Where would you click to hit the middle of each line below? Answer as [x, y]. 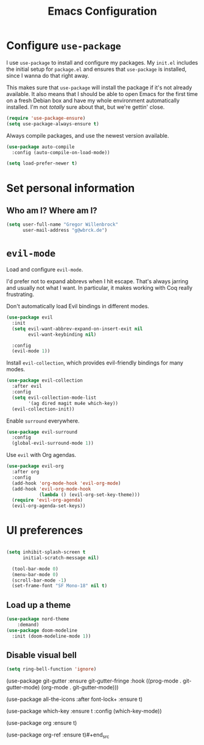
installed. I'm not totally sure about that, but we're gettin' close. [86, 107]
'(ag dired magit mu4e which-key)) [73, 403]
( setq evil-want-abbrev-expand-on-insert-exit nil [77, 328]
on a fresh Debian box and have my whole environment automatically [93, 100]
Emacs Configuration [102, 11]
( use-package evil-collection [45, 380]
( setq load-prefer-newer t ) [42, 163]
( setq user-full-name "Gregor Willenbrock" [62, 224]
